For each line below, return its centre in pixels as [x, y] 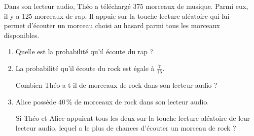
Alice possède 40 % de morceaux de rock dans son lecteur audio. [112, 101]
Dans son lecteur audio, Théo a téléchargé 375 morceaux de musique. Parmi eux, [126, 6]
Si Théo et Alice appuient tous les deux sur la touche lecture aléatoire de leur [133, 118]
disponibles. [22, 35]
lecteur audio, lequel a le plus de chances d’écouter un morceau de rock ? [126, 128]
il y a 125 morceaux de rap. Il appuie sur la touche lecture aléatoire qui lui [117, 16]
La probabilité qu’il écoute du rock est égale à [85, 68]
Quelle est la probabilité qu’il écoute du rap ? [84, 51]
